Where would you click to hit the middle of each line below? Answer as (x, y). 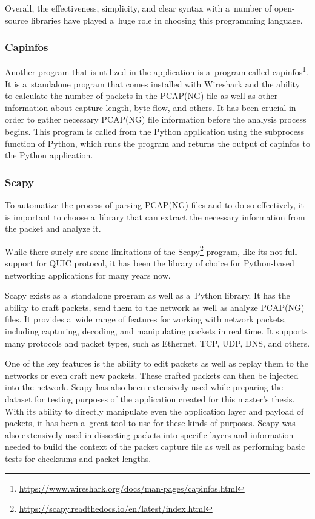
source (17, 20)
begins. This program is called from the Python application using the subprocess (155, 131)
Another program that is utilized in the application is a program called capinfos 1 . (157, 71)
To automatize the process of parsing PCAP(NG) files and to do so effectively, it (155, 205)
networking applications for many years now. (88, 275)
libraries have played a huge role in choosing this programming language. (167, 20)
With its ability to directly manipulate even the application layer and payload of (154, 411)
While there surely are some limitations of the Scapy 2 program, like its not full (151, 250)
